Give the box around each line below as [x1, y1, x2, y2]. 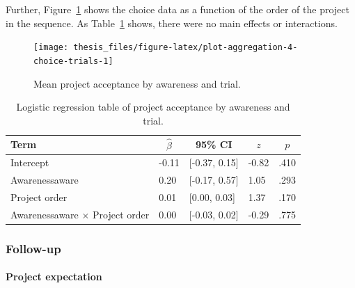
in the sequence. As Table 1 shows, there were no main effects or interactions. [6, 15, 338, 30]
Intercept [10, 155, 49, 170]
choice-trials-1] [33, 56, 113, 66]
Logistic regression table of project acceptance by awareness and [16, 99, 290, 114]
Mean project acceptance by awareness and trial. [33, 76, 241, 90]
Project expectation [6, 269, 102, 284]
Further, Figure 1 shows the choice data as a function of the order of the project [6, 2, 349, 16]
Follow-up [6, 239, 61, 257]
